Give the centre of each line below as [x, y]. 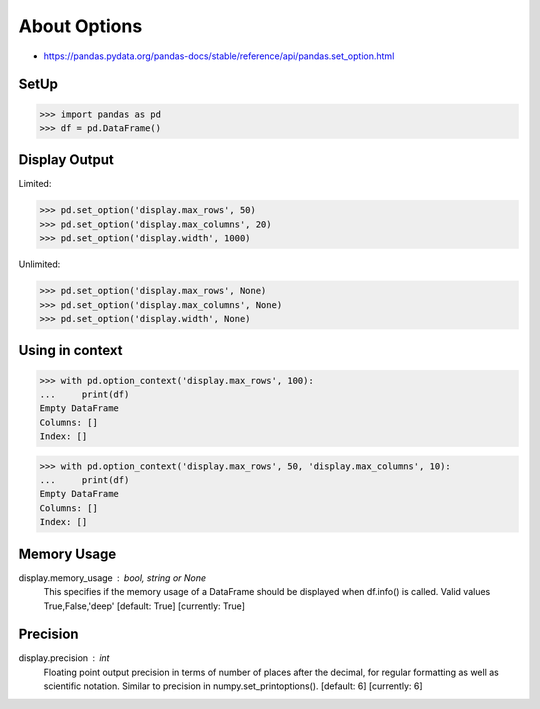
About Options [80, 26]
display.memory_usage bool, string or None [112, 577]
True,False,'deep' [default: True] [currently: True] [144, 606]
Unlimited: [39, 264]
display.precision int [64, 658]
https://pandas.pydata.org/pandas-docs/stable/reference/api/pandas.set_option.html [219, 56]
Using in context [70, 350]
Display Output [66, 160]
